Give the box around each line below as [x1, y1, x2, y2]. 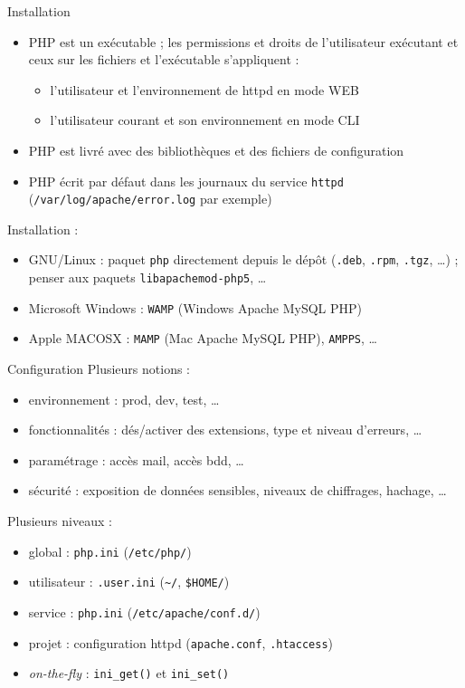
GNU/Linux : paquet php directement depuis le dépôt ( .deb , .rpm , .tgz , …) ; [28, 250, 459, 269]
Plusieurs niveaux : [7, 511, 112, 530]
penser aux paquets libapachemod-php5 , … [28, 268, 267, 287]
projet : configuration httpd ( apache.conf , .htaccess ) [28, 633, 334, 652]
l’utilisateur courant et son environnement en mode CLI [50, 110, 360, 129]
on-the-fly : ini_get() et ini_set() [28, 664, 230, 683]
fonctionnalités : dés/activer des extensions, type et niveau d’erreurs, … [28, 420, 422, 439]
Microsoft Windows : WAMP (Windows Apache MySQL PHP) [28, 298, 363, 317]
